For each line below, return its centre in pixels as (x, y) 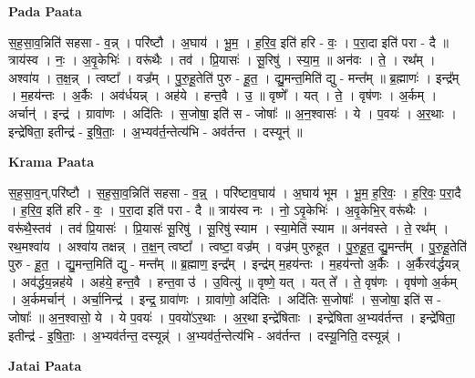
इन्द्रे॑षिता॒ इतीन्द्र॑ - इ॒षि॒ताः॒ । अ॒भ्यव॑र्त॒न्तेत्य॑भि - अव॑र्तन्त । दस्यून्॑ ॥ (155, 131)
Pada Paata (45, 11)
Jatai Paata (45, 366)
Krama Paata (51, 162)
